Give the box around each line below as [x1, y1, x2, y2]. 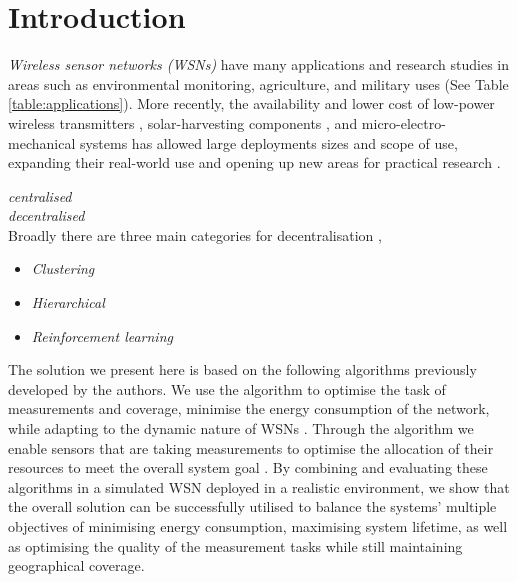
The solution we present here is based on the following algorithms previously [8, 359, 477, 380]
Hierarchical [31, 292, 105, 313]
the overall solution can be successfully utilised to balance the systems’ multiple [8, 496, 497, 517]
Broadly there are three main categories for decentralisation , [8, 224, 382, 245]
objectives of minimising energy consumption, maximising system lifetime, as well [8, 516, 508, 536]
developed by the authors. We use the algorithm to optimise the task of [8, 378, 446, 399]
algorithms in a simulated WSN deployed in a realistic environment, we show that [8, 476, 510, 497]
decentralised [8, 205, 85, 226]
